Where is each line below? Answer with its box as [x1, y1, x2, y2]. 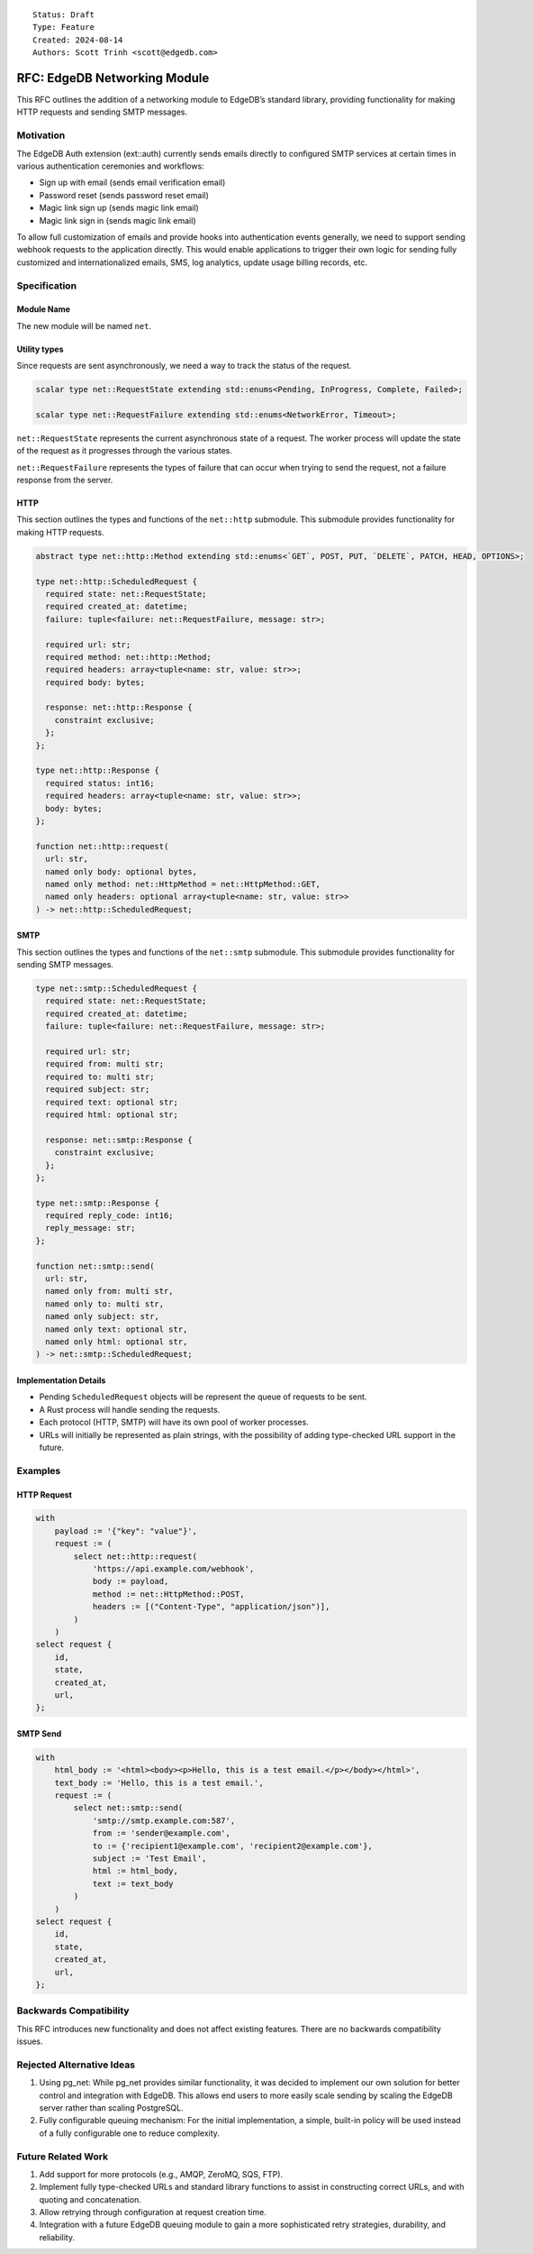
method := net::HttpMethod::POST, [92, 1589, 245, 1599]
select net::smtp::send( [73, 1803, 184, 1813]
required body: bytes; [45, 677, 146, 687]
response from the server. [16, 474, 113, 485]
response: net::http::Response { [45, 702, 193, 712]
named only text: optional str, [45, 1324, 188, 1334]
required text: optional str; [45, 1096, 179, 1107]
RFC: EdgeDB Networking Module [16, 70, 210, 86]
